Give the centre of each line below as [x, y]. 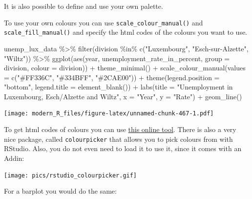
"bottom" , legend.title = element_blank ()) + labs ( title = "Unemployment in [118, 87]
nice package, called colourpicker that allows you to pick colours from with [118, 139]
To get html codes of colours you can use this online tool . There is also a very [120, 129]
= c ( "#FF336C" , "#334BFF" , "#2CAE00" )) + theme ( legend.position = [112, 77]
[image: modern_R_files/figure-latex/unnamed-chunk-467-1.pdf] [109, 114]
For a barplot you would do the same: [60, 191]
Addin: [14, 158]
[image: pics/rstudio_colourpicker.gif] [71, 175]
